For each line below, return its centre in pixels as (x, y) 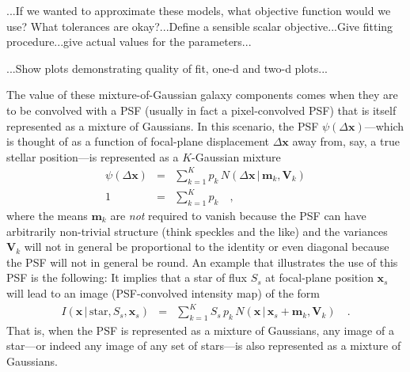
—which (384, 125)
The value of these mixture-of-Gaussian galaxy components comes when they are (202, 95)
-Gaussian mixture (236, 156)
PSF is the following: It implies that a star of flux (127, 277)
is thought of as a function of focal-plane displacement (138, 141)
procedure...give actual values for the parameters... (129, 42)
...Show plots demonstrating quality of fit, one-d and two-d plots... (167, 68)
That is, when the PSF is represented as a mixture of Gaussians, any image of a (200, 330)
